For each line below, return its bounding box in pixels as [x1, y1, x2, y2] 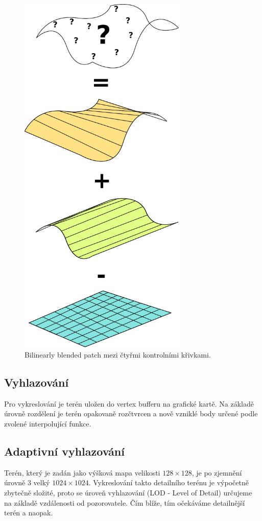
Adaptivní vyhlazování [4, 443, 125, 459]
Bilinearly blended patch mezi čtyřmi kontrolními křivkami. [25, 349, 211, 360]
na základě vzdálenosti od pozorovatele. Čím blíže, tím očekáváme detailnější [4, 497, 245, 508]
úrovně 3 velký [4, 477, 50, 488]
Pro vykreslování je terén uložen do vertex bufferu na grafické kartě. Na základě [4, 398, 254, 409]
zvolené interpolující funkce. [4, 418, 91, 429]
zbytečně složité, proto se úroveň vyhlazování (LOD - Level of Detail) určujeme [4, 487, 252, 498]
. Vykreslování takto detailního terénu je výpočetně [88, 477, 249, 488]
